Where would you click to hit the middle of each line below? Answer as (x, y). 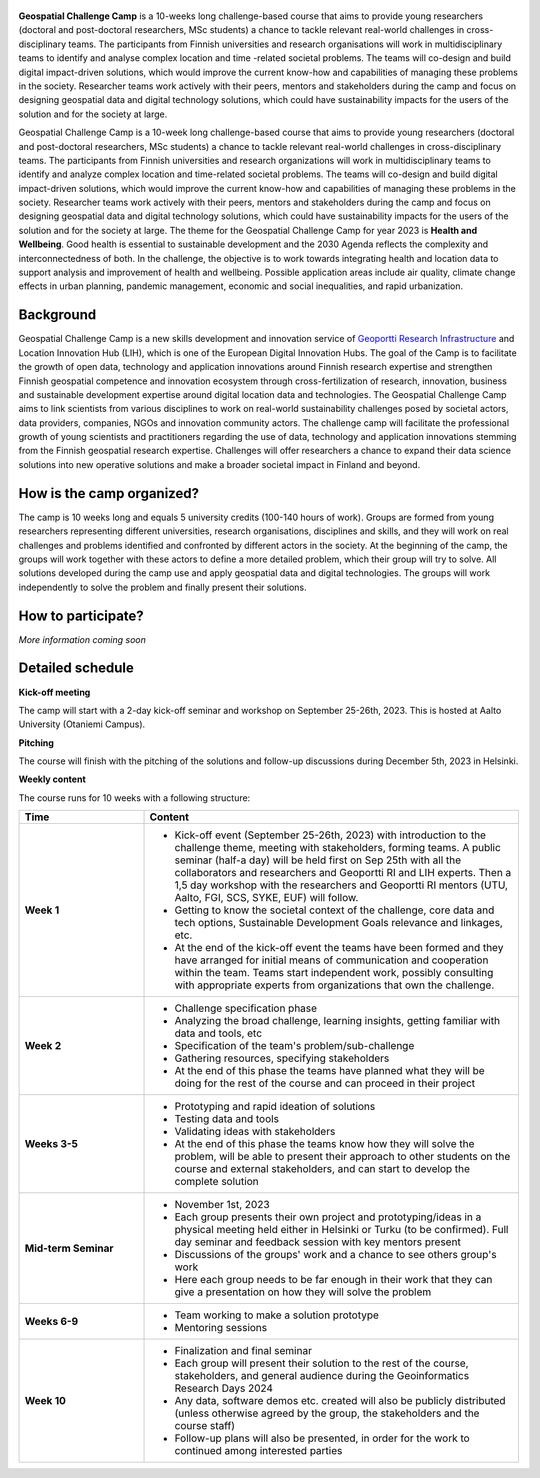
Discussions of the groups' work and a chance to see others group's (335, 1255)
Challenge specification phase (246, 1008)
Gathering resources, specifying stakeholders (282, 1058)
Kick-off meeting (54, 692)
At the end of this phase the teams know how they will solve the (324, 1144)
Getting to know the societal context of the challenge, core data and (334, 910)
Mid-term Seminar (69, 1248)
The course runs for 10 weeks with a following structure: (134, 797)
